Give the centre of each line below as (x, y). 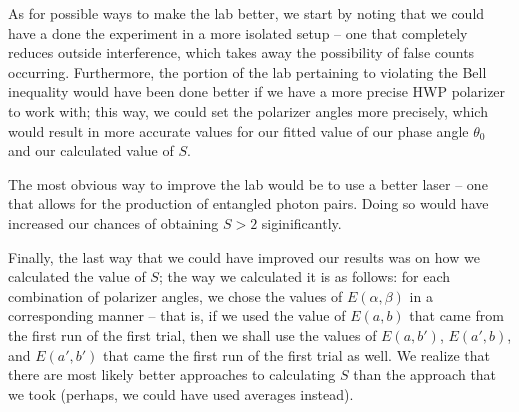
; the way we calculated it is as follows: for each (304, 276)
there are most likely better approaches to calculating (172, 374)
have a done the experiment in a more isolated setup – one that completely (238, 32)
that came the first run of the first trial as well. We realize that (297, 354)
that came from (456, 315)
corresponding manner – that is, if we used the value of (177, 315)
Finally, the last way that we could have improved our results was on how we (244, 256)
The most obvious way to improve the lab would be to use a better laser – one (248, 183)
